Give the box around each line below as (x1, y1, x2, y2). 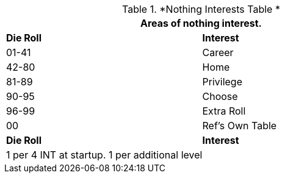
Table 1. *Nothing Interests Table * (122, 3, 280, 15)
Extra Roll (202, 105, 246, 117)
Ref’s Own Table (202, 119, 277, 132)
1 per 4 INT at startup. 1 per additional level (6, 149, 203, 161)
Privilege (202, 76, 242, 88)
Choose (202, 90, 238, 102)
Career (202, 46, 234, 59)
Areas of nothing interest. (140, 17, 262, 29)
